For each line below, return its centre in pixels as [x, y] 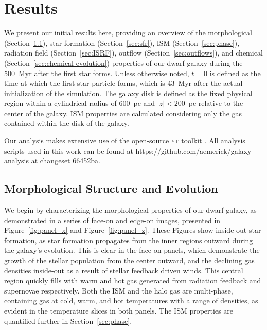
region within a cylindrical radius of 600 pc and [80, 103]
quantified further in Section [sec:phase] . [68, 320]
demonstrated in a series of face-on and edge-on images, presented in [112, 220]
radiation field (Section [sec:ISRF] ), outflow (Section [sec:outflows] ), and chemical [133, 53]
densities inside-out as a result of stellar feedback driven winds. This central [124, 270]
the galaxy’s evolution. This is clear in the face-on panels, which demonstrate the [132, 250]
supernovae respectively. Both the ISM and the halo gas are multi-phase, [119, 290]
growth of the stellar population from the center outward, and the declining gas [129, 260]
